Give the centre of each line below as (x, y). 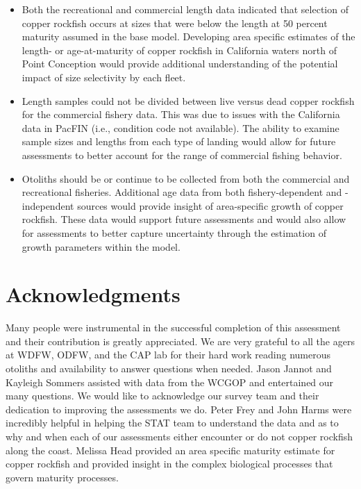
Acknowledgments (93, 294)
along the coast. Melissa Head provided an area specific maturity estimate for (170, 450)
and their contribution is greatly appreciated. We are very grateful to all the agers (180, 341)
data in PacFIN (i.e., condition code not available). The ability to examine (180, 127)
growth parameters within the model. (101, 246)
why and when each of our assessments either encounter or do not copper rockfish (179, 436)
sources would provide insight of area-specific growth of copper (210, 205)
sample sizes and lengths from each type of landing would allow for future (179, 141)
